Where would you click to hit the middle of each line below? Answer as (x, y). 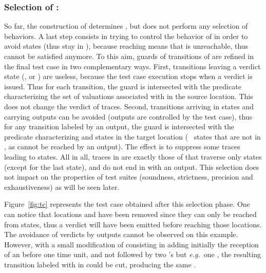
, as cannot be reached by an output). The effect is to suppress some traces (122, 147)
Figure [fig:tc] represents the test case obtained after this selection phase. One (127, 204)
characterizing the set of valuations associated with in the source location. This (129, 96)
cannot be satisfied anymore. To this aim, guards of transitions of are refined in (129, 56)
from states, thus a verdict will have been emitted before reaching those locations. (133, 224)
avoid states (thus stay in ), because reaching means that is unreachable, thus (126, 46)
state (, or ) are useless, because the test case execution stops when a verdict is (128, 76)
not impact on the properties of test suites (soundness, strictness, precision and (129, 177)
